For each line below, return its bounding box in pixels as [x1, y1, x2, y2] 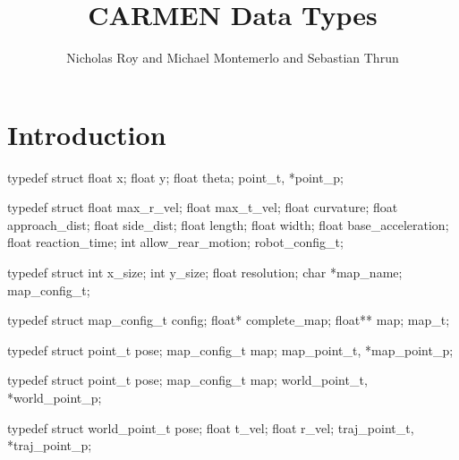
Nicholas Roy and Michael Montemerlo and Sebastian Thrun [66, 48, 399, 67]
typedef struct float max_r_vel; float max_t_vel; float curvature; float [7, 198, 398, 217]
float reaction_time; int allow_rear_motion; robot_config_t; [7, 233, 344, 251]
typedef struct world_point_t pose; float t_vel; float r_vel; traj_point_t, [7, 418, 414, 437]
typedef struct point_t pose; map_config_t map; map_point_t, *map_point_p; [7, 340, 454, 359]
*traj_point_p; [7, 436, 92, 455]
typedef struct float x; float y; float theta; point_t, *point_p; [7, 167, 344, 186]
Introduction [7, 115, 166, 152]
